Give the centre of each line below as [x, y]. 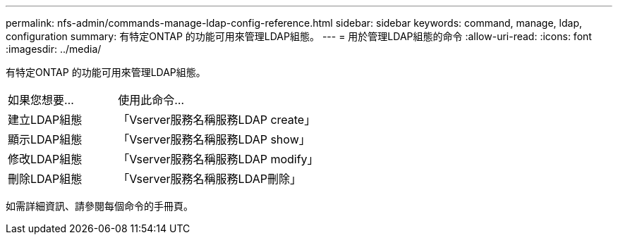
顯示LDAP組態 [45, 139]
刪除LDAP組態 [45, 179]
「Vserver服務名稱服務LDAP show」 [214, 139]
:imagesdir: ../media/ [54, 49]
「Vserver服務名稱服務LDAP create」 [217, 120]
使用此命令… [151, 100]
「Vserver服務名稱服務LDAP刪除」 [210, 179]
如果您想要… [41, 100]
